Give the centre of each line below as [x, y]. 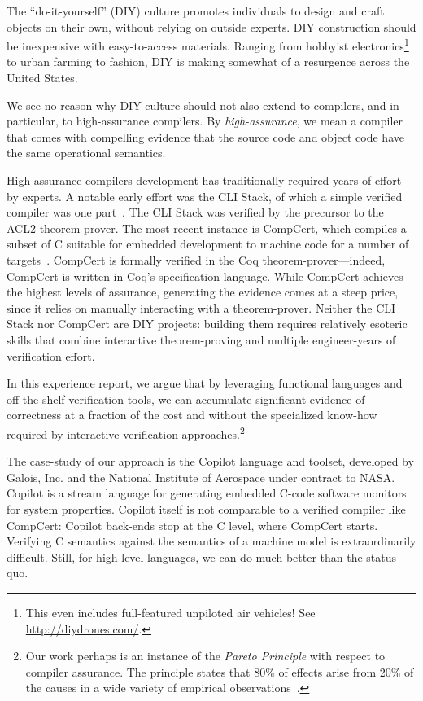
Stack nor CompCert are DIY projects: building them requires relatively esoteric [207, 324]
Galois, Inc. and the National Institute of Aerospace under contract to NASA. [201, 477]
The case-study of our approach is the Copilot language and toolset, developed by [210, 461]
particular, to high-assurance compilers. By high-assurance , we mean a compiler [205, 121]
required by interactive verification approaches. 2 [126, 432]
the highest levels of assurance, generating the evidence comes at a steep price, [203, 292]
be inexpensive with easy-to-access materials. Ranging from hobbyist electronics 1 [208, 44]
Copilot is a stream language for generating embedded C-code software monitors [207, 493]
